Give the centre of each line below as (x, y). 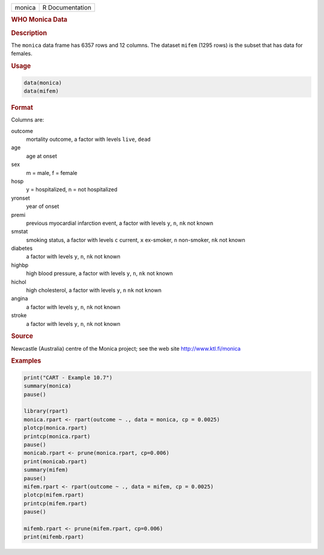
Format (22, 107)
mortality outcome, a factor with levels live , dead (88, 139)
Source (22, 336)
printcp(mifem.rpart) (55, 503)
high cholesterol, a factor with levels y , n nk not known (94, 290)
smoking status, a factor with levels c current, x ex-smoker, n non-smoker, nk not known (136, 240)
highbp (20, 265)
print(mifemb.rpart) (54, 537)
